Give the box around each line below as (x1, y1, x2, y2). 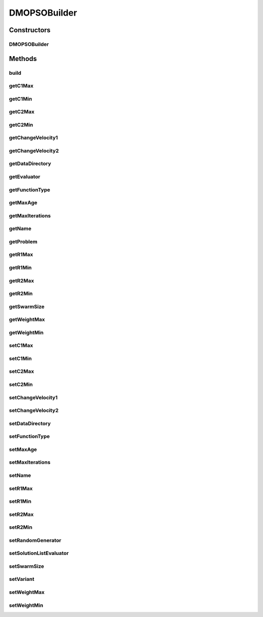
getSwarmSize (9, 303, 45, 310)
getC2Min (9, 121, 34, 128)
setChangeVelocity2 (9, 407, 58, 414)
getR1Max (9, 251, 34, 258)
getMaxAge (9, 199, 38, 206)
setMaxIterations (9, 459, 51, 466)
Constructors (9, 26, 51, 34)
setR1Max (9, 485, 33, 492)
